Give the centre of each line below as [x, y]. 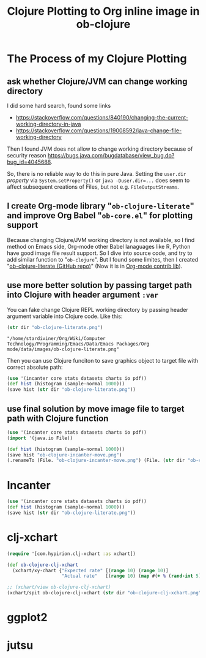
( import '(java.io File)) [40, 438]
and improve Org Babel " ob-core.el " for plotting [100, 216]
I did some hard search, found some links [59, 106]
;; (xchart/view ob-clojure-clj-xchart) [59, 587]
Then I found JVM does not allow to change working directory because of [100, 149]
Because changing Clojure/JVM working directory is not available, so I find [101, 240]
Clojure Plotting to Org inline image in [103, 11]
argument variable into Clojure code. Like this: [65, 316]
